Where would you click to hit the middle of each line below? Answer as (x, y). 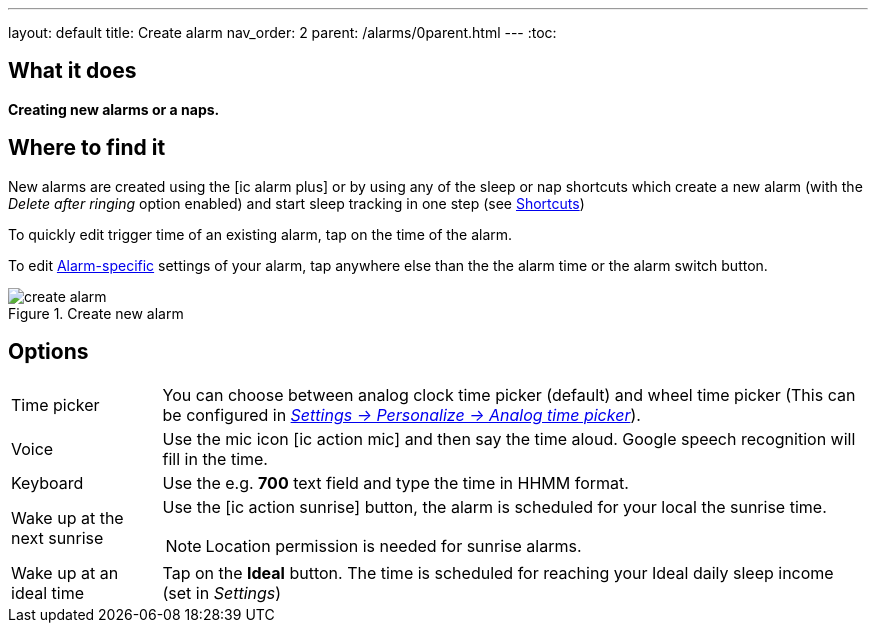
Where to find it (87, 148)
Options (48, 352)
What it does (72, 71)
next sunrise (57, 537)
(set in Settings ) (222, 592)
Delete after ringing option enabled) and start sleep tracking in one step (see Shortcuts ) (296, 203)
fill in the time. (215, 458)
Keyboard (47, 482)
